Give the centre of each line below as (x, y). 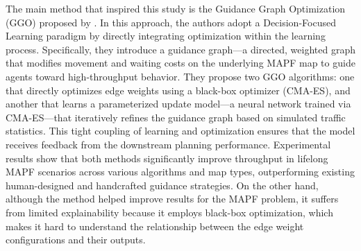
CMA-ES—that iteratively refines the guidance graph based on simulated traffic (176, 117)
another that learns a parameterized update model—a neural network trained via (178, 104)
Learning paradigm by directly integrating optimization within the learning (166, 36)
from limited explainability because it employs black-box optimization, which (169, 212)
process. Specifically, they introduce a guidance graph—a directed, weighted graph (180, 49)
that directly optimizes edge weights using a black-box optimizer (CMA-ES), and (178, 90)
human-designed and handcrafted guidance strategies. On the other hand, (162, 185)
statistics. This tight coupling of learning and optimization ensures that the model (180, 131)
